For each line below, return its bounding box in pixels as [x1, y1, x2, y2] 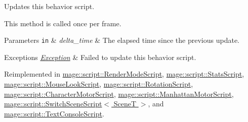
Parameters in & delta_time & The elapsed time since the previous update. [4, 35, 239, 45]
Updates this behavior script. [4, 1, 95, 11]
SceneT [113, 98, 137, 109]
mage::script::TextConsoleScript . [4, 108, 104, 118]
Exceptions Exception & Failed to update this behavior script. [4, 51, 196, 62]
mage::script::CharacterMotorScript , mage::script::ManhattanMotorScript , [4, 88, 234, 99]
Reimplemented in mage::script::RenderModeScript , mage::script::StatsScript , [4, 69, 244, 79]
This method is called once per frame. [4, 18, 121, 28]
